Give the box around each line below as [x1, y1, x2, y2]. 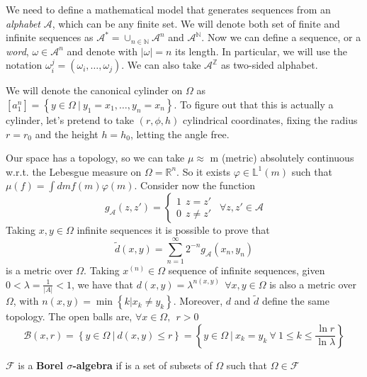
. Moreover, [173, 293, 223, 308]
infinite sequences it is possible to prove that [77, 223, 270, 237]
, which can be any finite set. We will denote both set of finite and [52, 16, 340, 30]
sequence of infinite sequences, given [168, 263, 325, 278]
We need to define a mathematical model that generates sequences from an [6, 2, 331, 16]
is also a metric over [269, 276, 356, 291]
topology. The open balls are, [6, 309, 132, 324]
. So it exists [176, 164, 231, 179]
